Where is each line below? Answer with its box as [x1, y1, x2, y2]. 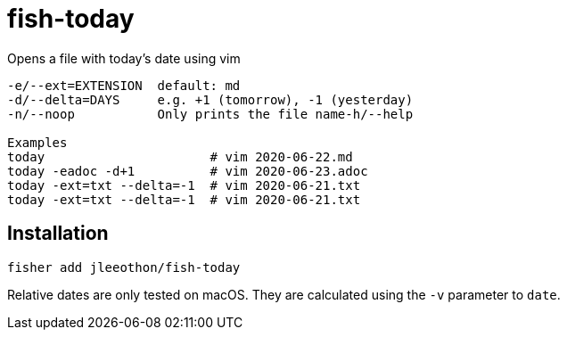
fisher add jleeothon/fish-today [7, 259, 241, 275]
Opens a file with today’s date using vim [7, 50, 241, 66]
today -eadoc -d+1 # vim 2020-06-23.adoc [7, 163, 368, 178]
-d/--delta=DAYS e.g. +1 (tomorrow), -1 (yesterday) [7, 92, 414, 107]
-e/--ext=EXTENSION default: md [7, 78, 241, 93]
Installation [7, 222, 109, 245]
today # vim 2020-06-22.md [7, 149, 353, 164]
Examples [7, 135, 68, 150]
